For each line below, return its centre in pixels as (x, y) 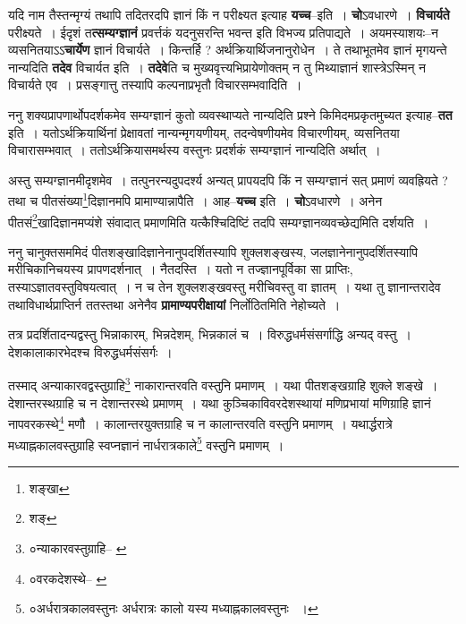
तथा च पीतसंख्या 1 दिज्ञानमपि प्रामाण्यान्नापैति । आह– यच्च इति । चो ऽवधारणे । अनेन (195, 199)
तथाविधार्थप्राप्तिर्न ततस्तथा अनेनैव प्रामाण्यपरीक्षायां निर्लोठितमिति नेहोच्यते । (174, 304)
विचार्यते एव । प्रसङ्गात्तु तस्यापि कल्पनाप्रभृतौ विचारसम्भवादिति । (155, 85)
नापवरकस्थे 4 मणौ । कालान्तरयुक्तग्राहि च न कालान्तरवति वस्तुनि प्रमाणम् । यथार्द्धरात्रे (200, 422)
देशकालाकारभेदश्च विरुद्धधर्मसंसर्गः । (90, 351)
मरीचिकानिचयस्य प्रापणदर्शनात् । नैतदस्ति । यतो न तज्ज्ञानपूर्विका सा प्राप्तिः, (181, 269)
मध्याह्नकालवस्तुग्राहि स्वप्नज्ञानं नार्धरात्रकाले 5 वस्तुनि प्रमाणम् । (146, 443)
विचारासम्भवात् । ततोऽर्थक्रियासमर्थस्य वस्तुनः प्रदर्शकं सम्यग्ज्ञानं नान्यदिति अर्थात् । (195, 150)
